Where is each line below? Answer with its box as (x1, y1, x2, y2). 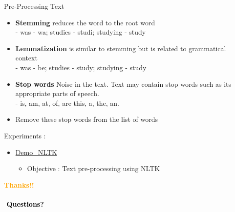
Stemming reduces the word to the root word (15, 17, 155, 27)
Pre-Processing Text (4, 1, 64, 11)
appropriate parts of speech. (15, 88, 99, 98)
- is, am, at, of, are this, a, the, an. (15, 97, 119, 108)
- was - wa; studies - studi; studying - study (15, 27, 146, 37)
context (15, 53, 38, 63)
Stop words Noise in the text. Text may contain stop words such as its (15, 78, 232, 89)
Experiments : (4, 130, 46, 140)
